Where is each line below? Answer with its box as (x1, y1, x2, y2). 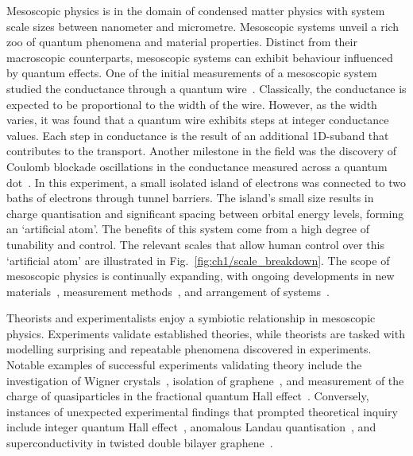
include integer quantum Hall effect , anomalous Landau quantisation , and (6, 419, 376, 435)
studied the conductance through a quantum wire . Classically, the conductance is (6, 80, 407, 96)
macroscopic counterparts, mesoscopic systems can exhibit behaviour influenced (6, 49, 393, 65)
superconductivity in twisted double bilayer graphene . (6, 435, 273, 451)
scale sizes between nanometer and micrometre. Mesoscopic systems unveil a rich (6, 18, 399, 34)
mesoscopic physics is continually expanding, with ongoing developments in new (6, 267, 395, 284)
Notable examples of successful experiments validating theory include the (6, 357, 362, 373)
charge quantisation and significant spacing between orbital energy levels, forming (6, 205, 404, 221)
